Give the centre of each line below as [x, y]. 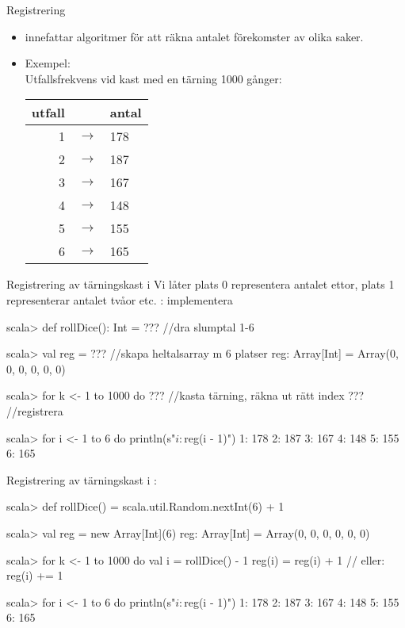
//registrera [35, 410]
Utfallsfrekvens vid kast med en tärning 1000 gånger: [153, 78]
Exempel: [48, 63]
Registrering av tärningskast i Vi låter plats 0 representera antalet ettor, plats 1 [201, 284]
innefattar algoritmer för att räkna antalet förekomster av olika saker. [194, 36]
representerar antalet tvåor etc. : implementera [120, 299]
